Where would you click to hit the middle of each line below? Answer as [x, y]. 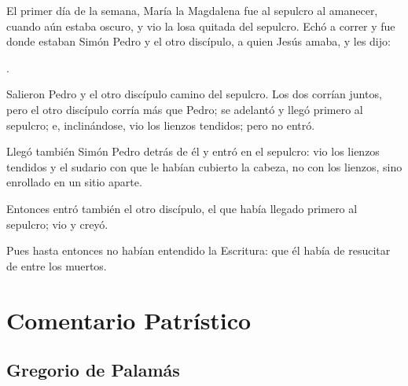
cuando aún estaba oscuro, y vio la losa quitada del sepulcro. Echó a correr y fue [201, 26]
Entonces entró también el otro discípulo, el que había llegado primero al [182, 208]
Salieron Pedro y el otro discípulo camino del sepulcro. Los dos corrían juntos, [194, 94]
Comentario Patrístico [129, 320]
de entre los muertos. [57, 265]
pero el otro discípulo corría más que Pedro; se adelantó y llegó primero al [185, 109]
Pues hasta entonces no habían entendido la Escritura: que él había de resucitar [198, 250]
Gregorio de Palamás [93, 370]
